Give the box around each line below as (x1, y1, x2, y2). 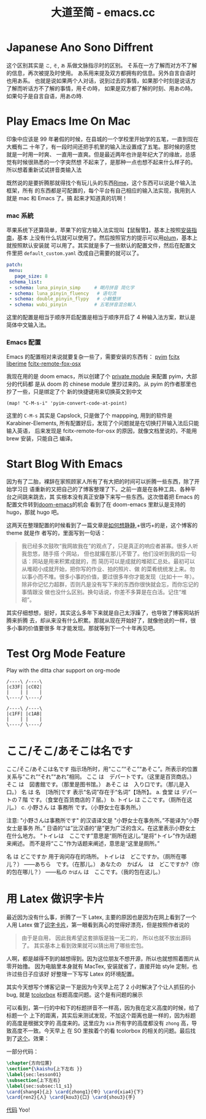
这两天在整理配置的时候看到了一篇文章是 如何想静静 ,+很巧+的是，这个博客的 (6, 521, 198, 529)
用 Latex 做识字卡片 (6, 892, 105, 906)
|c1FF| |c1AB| (6, 711, 43, 717)
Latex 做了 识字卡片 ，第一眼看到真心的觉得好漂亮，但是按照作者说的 (18, 921, 190, 929)
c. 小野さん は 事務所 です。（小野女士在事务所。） (21, 804, 145, 811)
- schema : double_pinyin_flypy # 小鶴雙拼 (9, 296, 121, 302)
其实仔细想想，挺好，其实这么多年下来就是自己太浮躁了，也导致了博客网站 (6, 609, 194, 617)
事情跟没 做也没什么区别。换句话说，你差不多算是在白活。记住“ (21, 588, 181, 596)
